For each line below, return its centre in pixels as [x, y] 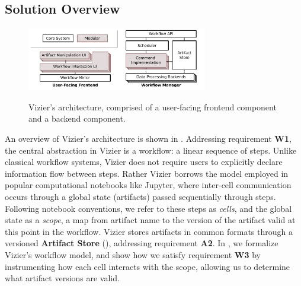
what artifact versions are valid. [62, 278]
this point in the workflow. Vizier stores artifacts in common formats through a [149, 231]
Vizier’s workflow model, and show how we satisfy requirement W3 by [133, 254]
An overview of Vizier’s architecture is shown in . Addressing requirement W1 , [148, 138]
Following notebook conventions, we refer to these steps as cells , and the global [148, 208]
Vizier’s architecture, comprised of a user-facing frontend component [153, 107]
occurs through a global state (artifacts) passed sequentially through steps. [140, 196]
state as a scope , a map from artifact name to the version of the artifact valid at [150, 220]
